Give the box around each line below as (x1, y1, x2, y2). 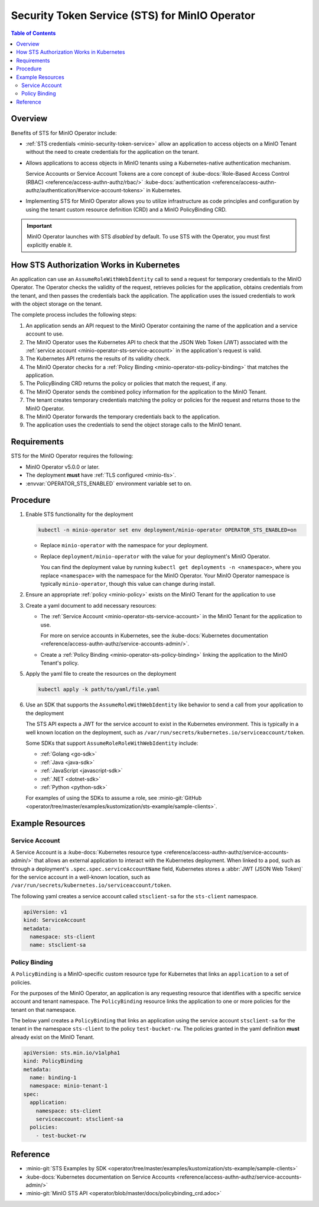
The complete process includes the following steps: (11, 311, 137, 318)
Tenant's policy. (40, 660, 79, 667)
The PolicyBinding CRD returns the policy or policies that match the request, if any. (25, 380, 227, 387)
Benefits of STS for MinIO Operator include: (11, 129, 118, 136)
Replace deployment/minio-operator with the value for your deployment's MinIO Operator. (40, 553, 271, 560)
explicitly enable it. (27, 241, 73, 248)
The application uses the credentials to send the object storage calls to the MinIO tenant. (25, 421, 242, 428)
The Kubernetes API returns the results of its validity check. (25, 355, 171, 362)
